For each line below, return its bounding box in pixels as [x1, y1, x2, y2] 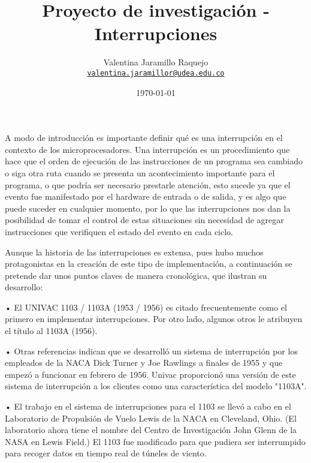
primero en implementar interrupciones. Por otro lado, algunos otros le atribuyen [5, 312, 303, 325]
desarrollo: [5, 281, 43, 293]
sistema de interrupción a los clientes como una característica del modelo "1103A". [5, 380, 307, 392]
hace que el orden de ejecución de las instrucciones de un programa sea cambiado [5, 155, 303, 167]
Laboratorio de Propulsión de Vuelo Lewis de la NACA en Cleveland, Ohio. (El [5, 411, 297, 424]
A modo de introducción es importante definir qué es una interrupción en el [5, 131, 283, 144]
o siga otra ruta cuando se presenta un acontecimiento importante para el [5, 166, 275, 179]
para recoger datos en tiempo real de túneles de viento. [5, 447, 207, 459]
